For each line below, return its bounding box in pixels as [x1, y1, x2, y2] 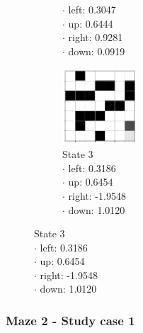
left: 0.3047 [68, 2, 116, 16]
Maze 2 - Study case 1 [6, 311, 135, 329]
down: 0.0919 [68, 43, 125, 58]
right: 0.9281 [68, 30, 123, 45]
